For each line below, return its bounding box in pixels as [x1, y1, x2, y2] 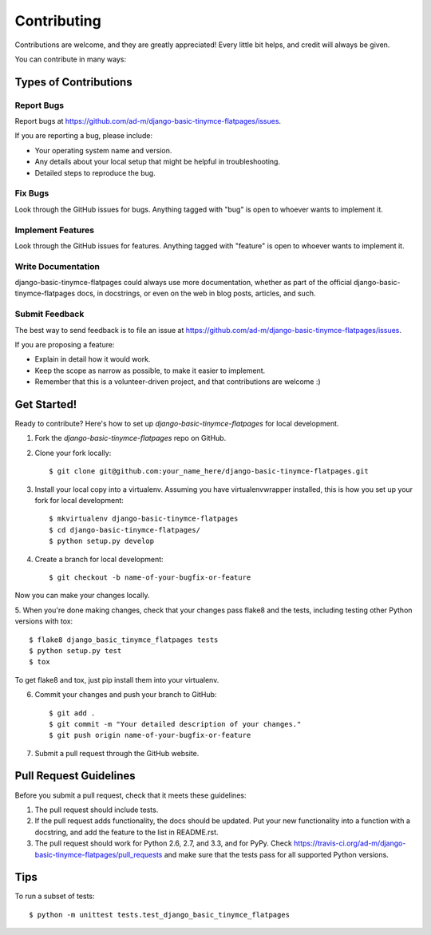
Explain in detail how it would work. [34, 355, 151, 364]
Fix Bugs [14, 188, 49, 199]
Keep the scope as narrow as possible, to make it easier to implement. [34, 366, 266, 375]
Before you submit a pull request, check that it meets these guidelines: [14, 790, 247, 800]
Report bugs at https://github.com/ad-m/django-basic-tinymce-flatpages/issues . [14, 117, 282, 126]
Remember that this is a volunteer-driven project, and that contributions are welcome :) [34, 377, 321, 386]
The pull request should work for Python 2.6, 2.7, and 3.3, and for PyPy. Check [34, 838, 293, 848]
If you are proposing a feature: [14, 340, 115, 349]
